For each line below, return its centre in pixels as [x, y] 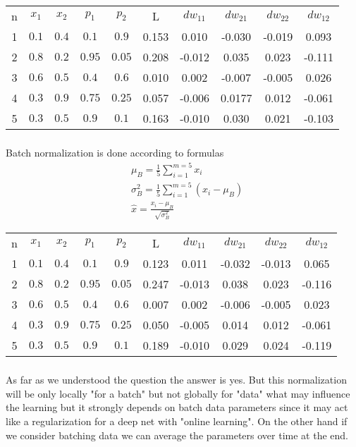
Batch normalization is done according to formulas [115, 152]
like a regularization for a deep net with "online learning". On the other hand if [177, 421]
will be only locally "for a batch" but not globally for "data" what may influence [178, 393]
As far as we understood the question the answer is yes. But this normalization [176, 380]
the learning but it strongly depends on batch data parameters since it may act [177, 407]
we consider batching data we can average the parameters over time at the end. [177, 435]
